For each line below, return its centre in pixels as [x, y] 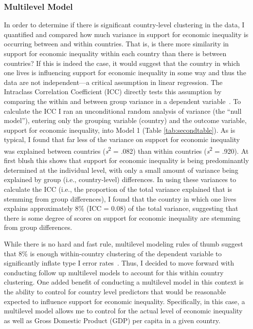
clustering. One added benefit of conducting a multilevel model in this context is [124, 282]
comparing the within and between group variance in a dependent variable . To [123, 101]
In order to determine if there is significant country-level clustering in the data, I [124, 25]
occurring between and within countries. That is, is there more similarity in [117, 44]
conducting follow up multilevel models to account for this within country [114, 272]
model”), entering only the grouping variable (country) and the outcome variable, [125, 120]
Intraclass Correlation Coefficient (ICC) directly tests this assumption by [113, 92]
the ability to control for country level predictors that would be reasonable [115, 291]
